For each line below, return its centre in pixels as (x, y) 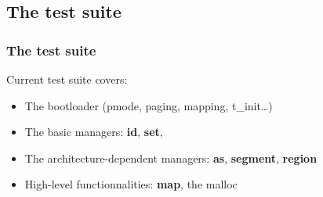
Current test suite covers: (67, 79)
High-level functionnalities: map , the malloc (131, 184)
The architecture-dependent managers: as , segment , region (171, 158)
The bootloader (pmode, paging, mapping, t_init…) (149, 105)
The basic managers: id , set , (94, 132)
